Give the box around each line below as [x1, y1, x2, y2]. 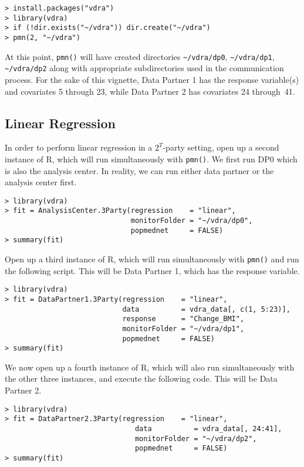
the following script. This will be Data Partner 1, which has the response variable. [5, 264, 300, 276]
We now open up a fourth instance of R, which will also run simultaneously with [5, 361, 295, 373]
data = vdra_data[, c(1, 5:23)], [122, 305, 291, 313]
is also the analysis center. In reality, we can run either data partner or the [5, 164, 274, 176]
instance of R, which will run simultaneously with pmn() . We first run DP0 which [5, 152, 298, 165]
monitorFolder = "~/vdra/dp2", [134, 434, 257, 443]
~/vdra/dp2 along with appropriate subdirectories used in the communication [5, 62, 284, 74]
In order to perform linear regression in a [5, 141, 153, 154]
